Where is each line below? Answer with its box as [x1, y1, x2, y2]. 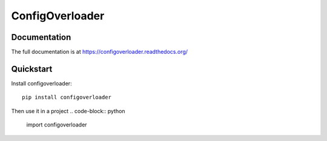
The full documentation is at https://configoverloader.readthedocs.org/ [11, 48, 188, 56]
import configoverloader [26, 121, 87, 128]
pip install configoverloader [22, 94, 112, 101]
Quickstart [11, 64, 53, 74]
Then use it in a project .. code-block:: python [11, 107, 125, 114]
